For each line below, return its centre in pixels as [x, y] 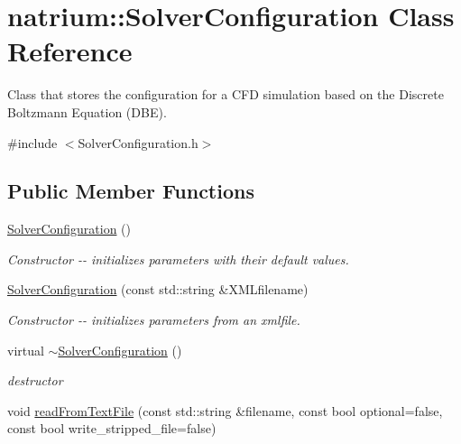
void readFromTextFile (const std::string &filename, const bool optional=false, [225, 410]
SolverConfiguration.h [138, 142]
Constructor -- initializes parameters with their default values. [178, 259]
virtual [26, 350]
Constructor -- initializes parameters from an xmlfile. [154, 320]
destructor [35, 380]
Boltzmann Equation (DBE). [87, 111]
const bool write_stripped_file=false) [112, 428]
